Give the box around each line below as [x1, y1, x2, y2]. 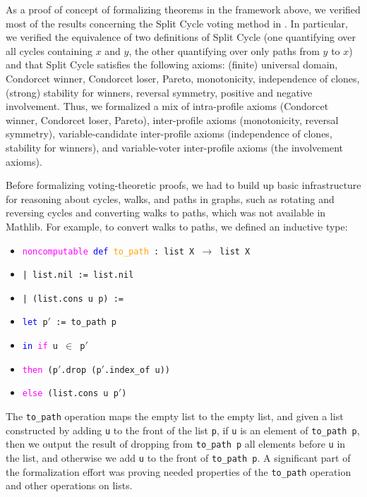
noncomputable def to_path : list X [22, 246, 195, 257]
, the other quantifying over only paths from [128, 43, 320, 58]
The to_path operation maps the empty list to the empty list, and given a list [6, 409, 344, 424]
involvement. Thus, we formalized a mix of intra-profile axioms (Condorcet [6, 99, 329, 113]
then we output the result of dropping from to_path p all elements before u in [6, 436, 346, 451]
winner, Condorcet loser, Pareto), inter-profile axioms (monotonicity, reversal [6, 112, 339, 127]
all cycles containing [6, 43, 92, 58]
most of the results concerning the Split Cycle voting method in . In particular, [6, 16, 348, 30]
